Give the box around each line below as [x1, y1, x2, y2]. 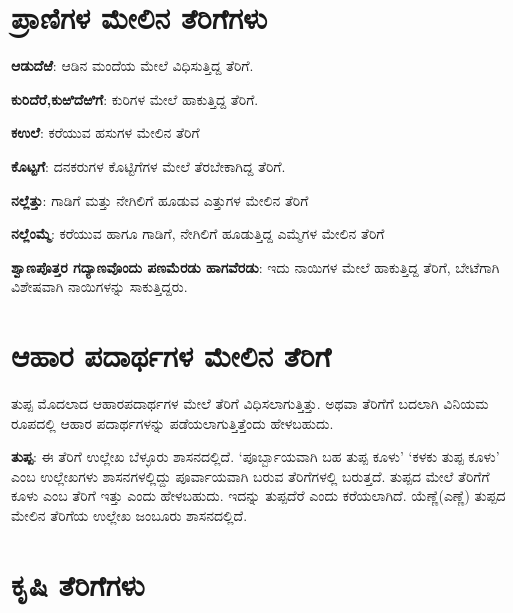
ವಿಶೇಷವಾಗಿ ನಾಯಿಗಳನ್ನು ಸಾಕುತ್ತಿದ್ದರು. [11, 276, 188, 297]
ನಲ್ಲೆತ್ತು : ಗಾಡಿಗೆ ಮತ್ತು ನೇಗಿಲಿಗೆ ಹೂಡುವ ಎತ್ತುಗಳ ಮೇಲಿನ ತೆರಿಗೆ [11, 189, 309, 210]
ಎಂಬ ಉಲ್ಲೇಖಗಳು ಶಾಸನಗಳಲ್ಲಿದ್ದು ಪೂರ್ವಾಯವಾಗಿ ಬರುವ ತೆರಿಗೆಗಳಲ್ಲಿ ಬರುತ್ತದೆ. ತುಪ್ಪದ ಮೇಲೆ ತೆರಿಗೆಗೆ [11, 465, 490, 486]
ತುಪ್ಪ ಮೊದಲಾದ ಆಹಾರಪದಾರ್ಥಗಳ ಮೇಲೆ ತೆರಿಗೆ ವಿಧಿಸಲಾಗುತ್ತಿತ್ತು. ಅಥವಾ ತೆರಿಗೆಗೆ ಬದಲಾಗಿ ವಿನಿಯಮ [11, 393, 489, 413]
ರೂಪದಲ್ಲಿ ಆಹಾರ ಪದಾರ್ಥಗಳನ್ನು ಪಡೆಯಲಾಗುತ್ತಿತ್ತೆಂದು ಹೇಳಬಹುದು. [11, 412, 334, 433]
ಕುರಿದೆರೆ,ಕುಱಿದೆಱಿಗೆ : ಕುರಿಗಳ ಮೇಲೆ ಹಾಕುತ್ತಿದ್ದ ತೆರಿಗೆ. [11, 88, 259, 109]
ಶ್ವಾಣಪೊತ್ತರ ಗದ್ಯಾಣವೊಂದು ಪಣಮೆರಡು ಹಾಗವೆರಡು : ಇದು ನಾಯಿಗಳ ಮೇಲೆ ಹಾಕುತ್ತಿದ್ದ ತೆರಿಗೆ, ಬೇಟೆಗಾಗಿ [11, 256, 500, 277]
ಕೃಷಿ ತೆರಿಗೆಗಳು [11, 563, 145, 604]
